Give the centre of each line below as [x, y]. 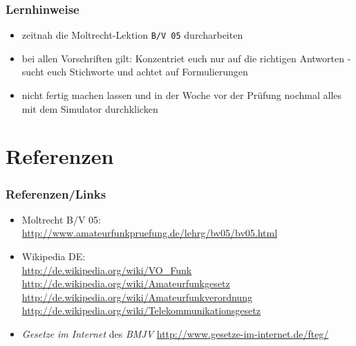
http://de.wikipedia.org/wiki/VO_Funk [107, 270]
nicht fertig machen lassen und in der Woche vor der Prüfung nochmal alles [182, 95]
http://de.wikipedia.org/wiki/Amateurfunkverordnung [137, 297]
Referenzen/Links [56, 193]
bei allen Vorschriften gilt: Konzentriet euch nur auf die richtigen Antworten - [186, 58]
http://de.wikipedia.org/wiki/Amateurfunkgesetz [126, 283]
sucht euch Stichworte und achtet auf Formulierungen [135, 72]
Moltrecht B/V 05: [61, 219]
